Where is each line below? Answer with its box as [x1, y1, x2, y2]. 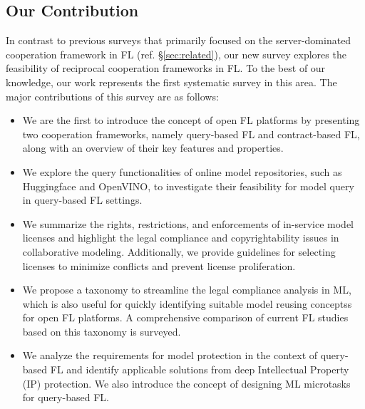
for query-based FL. [22, 390, 109, 405]
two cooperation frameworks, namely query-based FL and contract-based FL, [22, 126, 360, 141]
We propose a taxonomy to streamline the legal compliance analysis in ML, [22, 282, 351, 297]
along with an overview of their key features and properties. [22, 140, 284, 155]
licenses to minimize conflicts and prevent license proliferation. [22, 258, 296, 273]
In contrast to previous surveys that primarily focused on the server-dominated [6, 33, 351, 48]
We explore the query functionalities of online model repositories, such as [22, 164, 342, 179]
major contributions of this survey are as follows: [6, 88, 219, 103]
